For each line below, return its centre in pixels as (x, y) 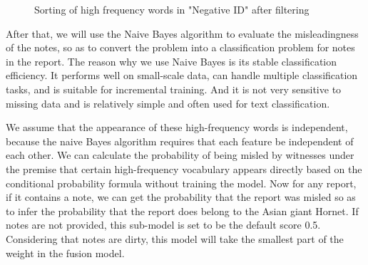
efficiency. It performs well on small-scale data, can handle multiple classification (182, 75)
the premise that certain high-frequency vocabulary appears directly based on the (184, 168)
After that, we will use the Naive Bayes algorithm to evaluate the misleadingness (182, 33)
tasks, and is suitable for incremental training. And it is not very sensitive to (174, 89)
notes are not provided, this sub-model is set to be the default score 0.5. (163, 225)
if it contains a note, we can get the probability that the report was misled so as (181, 197)
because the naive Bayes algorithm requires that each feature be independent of (180, 141)
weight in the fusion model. (65, 253)
